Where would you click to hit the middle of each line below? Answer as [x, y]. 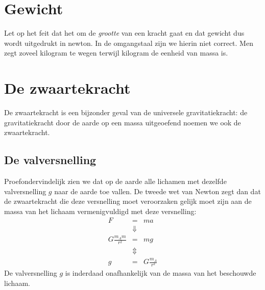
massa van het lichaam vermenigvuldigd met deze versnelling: [100, 211]
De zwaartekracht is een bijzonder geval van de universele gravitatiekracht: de [126, 112]
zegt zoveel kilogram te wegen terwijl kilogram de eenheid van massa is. [116, 53]
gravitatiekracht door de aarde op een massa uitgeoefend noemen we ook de [123, 122]
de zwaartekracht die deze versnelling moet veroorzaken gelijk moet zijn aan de [128, 201]
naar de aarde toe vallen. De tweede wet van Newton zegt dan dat [158, 191]
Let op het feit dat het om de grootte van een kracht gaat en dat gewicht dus [124, 33]
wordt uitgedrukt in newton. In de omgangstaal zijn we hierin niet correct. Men [129, 43]
